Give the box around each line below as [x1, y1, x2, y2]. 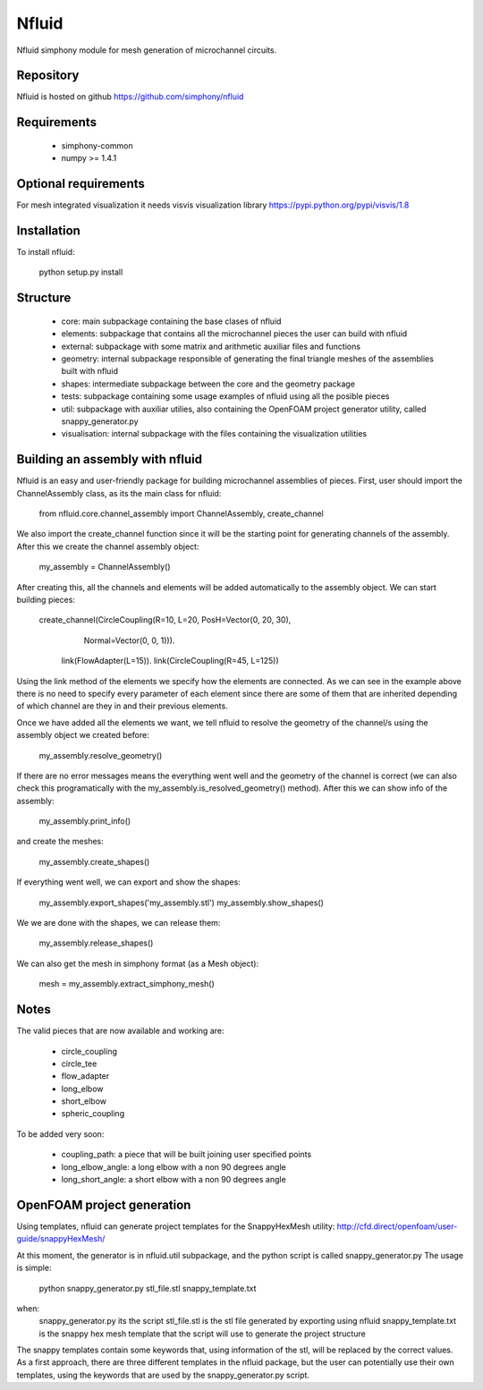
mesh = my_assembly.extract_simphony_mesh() [38, 979, 215, 989]
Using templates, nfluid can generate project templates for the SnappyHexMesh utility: [16, 1221, 335, 1232]
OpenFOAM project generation [16, 1197, 191, 1212]
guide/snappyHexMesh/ [16, 1233, 106, 1244]
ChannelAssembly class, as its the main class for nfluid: [16, 487, 222, 498]
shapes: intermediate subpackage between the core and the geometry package [61, 378, 355, 389]
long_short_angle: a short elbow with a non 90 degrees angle [61, 1174, 286, 1185]
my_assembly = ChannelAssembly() [38, 562, 171, 572]
